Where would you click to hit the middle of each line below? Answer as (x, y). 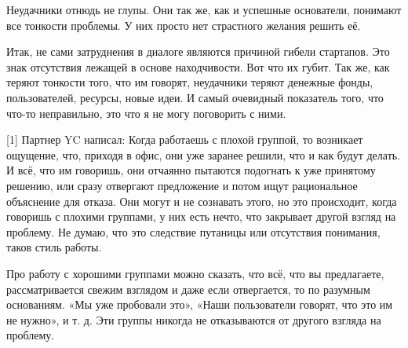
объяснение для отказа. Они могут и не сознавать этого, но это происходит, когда (202, 201)
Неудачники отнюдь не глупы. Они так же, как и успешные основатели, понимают (204, 9)
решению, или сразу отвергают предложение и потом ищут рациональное (182, 185)
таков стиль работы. (54, 247)
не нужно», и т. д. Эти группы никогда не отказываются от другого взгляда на (194, 319)
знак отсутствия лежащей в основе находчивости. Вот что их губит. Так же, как (198, 66)
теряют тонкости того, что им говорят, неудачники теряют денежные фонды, (190, 82)
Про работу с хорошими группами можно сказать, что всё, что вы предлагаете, (195, 273)
